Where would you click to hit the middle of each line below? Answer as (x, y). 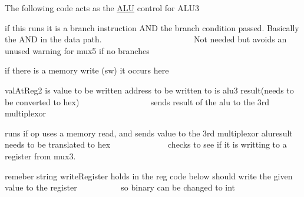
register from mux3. (40, 156)
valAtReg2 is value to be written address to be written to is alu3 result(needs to (149, 90)
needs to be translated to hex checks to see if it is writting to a (146, 144)
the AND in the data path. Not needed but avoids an (146, 39)
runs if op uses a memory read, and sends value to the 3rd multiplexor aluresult (149, 133)
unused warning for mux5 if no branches (77, 50)
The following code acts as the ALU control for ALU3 (102, 8)
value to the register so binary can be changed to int (120, 187)
